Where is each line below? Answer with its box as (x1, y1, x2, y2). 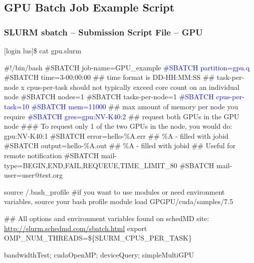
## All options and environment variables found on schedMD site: (4, 213, 209, 223)
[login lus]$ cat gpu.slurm (4, 45, 81, 55)
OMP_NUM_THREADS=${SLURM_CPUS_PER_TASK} (4, 233, 192, 243)
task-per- (217, 72, 245, 82)
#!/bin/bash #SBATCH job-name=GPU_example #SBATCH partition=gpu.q (4, 62, 250, 72)
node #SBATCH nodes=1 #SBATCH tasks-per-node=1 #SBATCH (4, 91, 214, 102)
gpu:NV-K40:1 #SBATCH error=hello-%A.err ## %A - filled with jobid (4, 130, 229, 141)
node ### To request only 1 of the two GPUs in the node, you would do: (4, 121, 233, 131)
